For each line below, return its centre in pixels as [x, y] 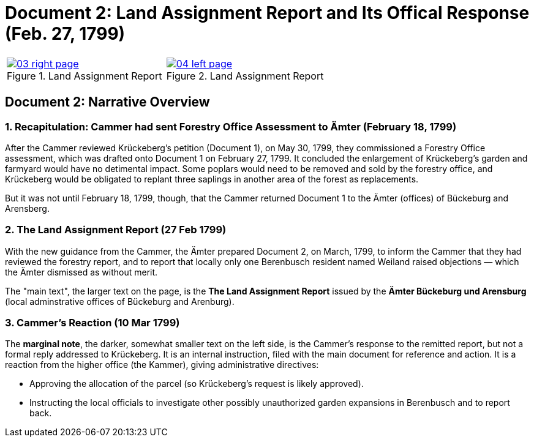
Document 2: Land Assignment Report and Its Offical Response [267, 13]
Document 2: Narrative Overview [107, 102]
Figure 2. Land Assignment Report [245, 76]
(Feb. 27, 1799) [65, 34]
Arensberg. [27, 208]
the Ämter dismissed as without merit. [81, 272]
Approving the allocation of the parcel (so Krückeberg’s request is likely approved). [197, 384]
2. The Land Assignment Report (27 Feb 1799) [116, 230]
